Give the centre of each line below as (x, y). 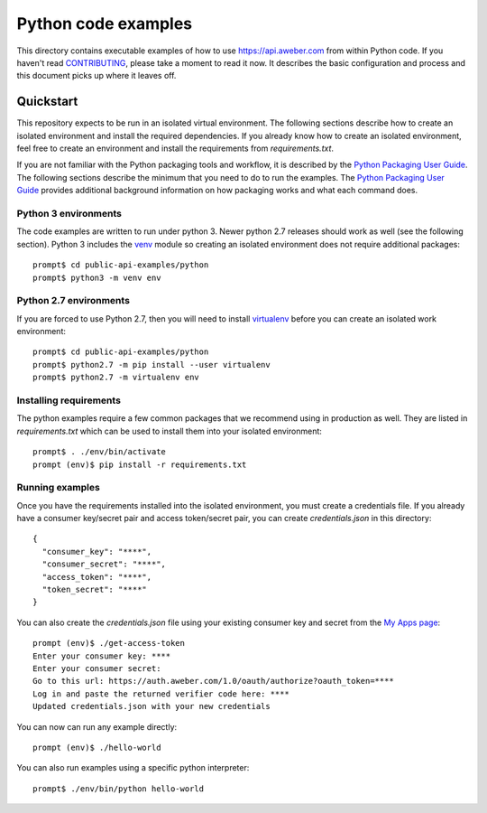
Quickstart (47, 102)
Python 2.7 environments (74, 301)
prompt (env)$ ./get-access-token (109, 643)
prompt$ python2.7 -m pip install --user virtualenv (152, 364)
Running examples (59, 488)
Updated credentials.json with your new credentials (152, 706)
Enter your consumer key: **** (102, 656)
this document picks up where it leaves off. (96, 76)
